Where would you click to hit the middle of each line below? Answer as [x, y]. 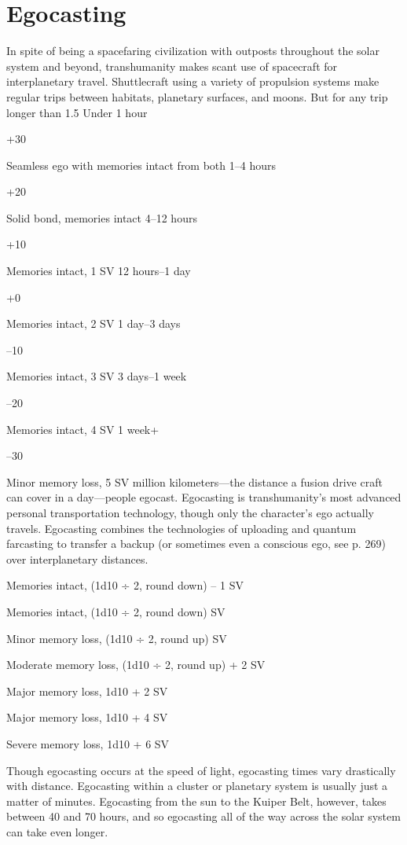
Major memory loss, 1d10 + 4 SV [87, 717]
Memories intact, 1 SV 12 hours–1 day [99, 271]
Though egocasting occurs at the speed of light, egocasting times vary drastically [201, 770]
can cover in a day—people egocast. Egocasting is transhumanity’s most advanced [204, 497]
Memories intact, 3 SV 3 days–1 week [97, 376]
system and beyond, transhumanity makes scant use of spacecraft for [172, 66]
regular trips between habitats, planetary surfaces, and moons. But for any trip [197, 96]
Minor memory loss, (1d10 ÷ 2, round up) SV [117, 638]
